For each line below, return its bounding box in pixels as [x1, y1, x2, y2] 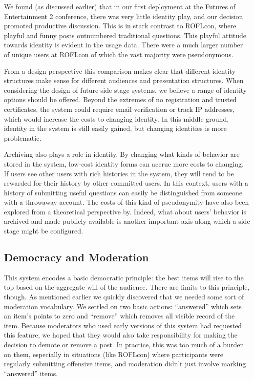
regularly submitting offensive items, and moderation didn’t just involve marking [4, 359, 246, 369]
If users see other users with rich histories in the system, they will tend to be [4, 168, 234, 178]
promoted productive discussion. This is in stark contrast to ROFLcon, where [4, 21, 236, 31]
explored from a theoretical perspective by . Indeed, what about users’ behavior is [4, 206, 247, 216]
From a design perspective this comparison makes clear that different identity [4, 65, 236, 76]
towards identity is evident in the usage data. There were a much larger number [4, 40, 243, 50]
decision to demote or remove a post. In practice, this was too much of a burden [4, 339, 244, 350]
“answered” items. [4, 368, 58, 378]
